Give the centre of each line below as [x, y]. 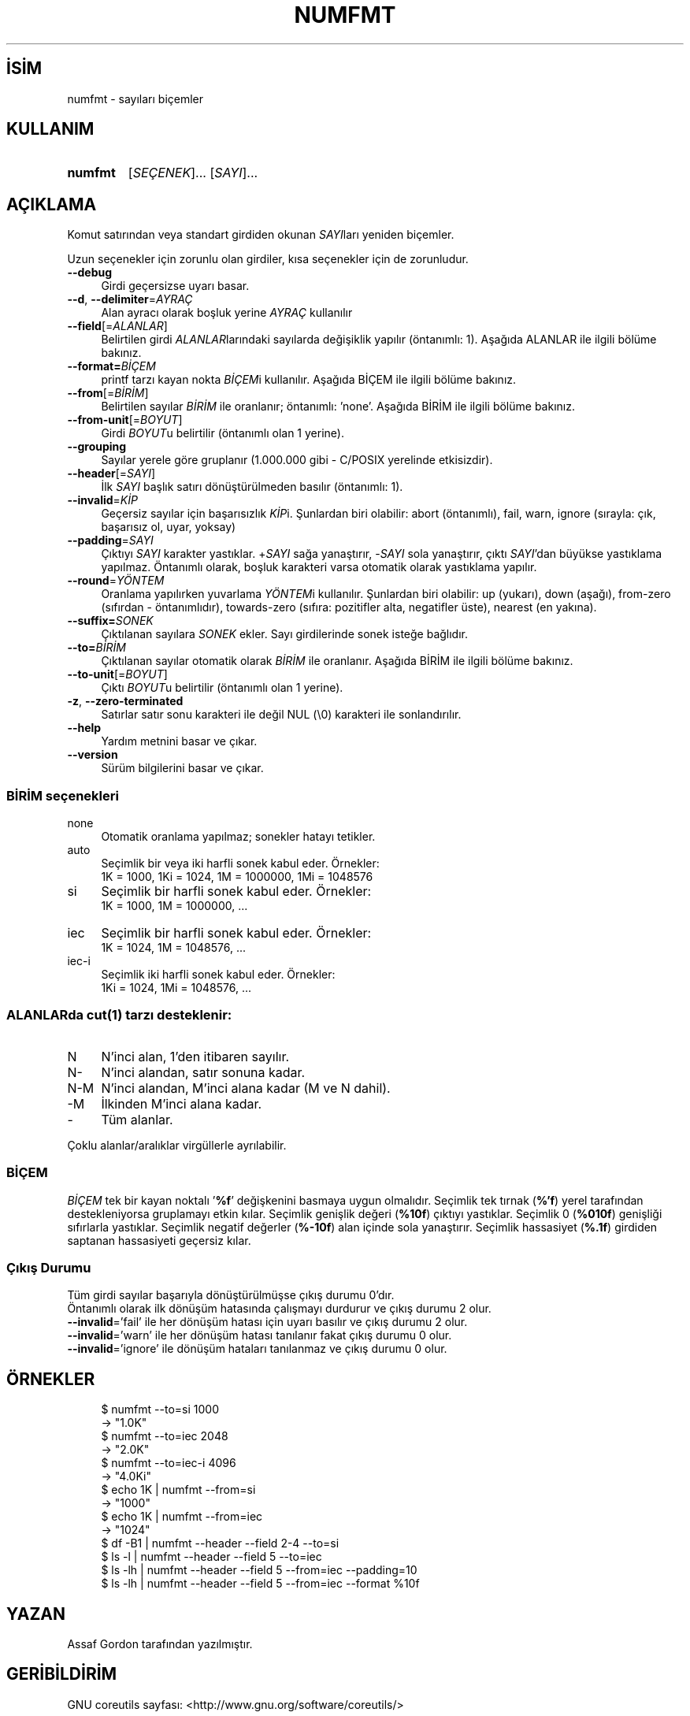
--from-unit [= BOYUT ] [125, 420]
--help [84, 728]
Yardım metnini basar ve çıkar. [179, 741]
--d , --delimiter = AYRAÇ [130, 299]
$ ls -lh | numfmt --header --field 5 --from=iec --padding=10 [259, 1570]
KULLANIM [50, 129]
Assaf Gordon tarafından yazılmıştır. [160, 1644]
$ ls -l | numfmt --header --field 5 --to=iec [211, 1557]
